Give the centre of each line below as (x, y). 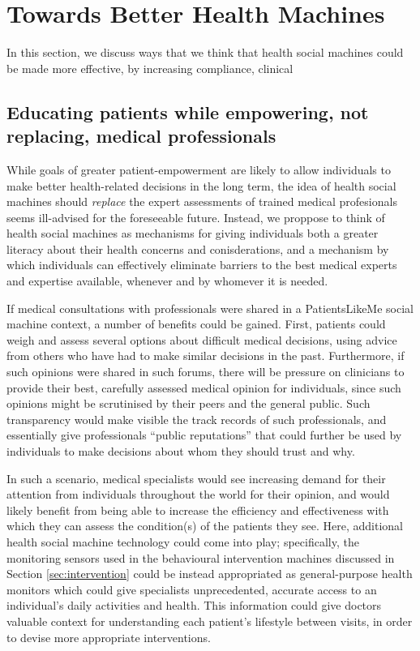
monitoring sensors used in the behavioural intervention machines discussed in (201, 557)
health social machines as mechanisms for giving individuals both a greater (193, 233)
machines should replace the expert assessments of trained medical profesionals (202, 201)
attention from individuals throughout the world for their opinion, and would (198, 494)
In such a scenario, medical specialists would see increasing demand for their (196, 478)
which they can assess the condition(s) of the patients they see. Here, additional (205, 526)
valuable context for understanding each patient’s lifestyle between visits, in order (210, 621)
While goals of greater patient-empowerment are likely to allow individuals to (199, 169)
